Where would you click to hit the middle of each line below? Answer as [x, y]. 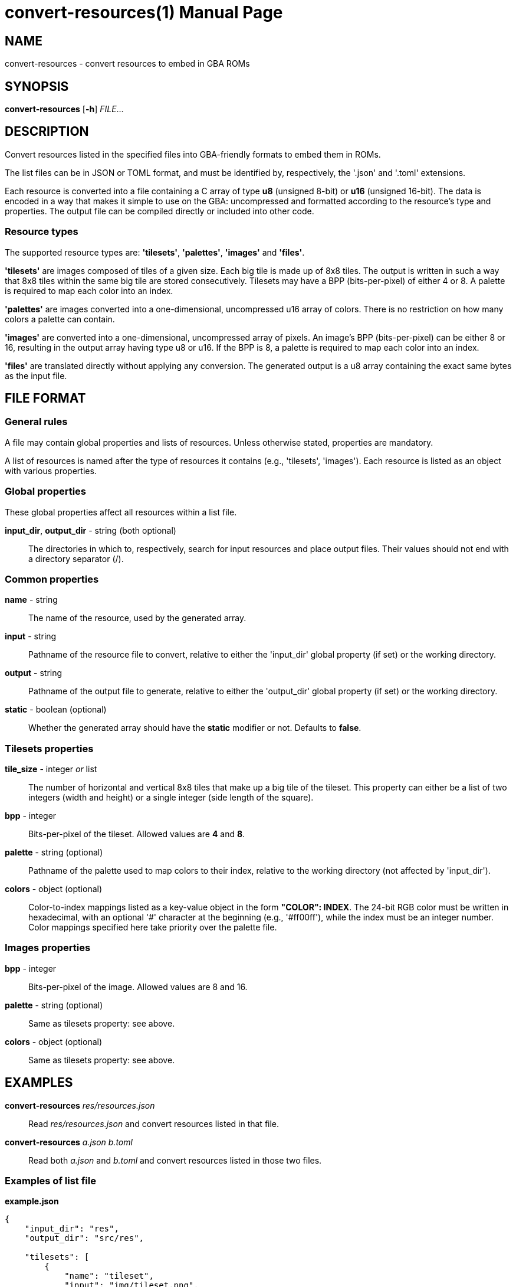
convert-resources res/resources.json [80, 1105]
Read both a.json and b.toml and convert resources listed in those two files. [175, 1160]
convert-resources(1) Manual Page [144, 12]
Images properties [48, 948]
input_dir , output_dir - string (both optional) [91, 530]
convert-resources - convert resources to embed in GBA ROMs [127, 64]
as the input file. [36, 375]
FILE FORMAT [45, 398]
